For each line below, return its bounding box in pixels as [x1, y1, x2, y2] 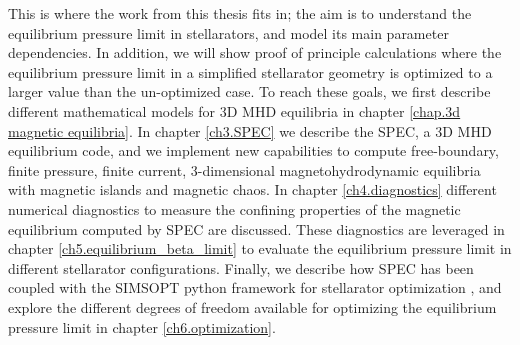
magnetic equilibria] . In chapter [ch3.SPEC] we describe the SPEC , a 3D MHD [8, 120, 492, 141]
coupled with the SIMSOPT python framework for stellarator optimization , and [8, 277, 502, 298]
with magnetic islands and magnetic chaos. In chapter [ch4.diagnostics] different [8, 179, 497, 200]
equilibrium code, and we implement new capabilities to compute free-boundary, [8, 140, 499, 161]
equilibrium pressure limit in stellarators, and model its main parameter [8, 22, 449, 43]
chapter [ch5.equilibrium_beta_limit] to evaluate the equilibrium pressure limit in [8, 238, 512, 259]
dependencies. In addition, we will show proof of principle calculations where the [8, 42, 502, 63]
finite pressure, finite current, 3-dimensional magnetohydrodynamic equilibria [8, 159, 481, 180]
